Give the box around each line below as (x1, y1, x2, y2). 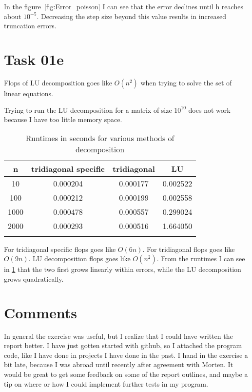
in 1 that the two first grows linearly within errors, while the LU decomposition (4, 264, 241, 274)
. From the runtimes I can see (156, 253, 245, 264)
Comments (4, 302, 77, 322)
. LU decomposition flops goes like (28, 253, 131, 264)
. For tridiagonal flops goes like (142, 244, 235, 254)
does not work (188, 104, 231, 115)
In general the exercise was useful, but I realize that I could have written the (4, 330, 233, 341)
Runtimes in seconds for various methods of (25, 132, 174, 144)
